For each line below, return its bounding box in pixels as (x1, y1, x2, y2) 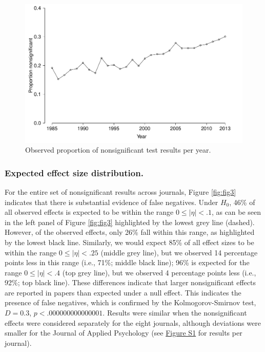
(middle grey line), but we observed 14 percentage (100, 247, 258, 257)
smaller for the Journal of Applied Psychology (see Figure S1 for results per (5, 327, 242, 338)
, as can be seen (211, 207, 261, 217)
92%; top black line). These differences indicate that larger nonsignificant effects (5, 277, 256, 288)
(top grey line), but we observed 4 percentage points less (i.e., (62, 267, 256, 277)
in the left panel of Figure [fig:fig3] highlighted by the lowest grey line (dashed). (5, 216, 255, 227)
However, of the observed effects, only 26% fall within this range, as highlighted (5, 227, 255, 237)
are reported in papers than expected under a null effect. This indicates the (5, 287, 241, 298)
